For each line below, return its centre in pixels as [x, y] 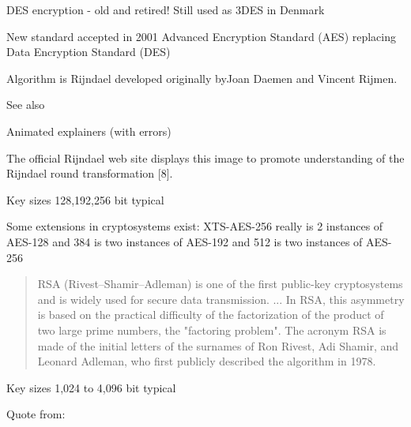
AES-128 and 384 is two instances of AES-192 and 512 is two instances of [185, 241]
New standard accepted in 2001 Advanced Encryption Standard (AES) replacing [202, 36]
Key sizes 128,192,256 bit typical [85, 199]
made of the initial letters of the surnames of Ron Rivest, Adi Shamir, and [218, 345]
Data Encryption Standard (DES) [89, 52]
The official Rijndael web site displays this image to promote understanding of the [205, 157]
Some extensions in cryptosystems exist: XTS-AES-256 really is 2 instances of [195, 226]
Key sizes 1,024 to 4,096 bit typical [91, 387]
